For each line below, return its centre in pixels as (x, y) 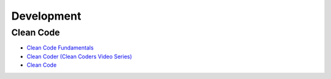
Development (46, 16)
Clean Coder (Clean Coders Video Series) (79, 56)
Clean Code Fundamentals (60, 48)
